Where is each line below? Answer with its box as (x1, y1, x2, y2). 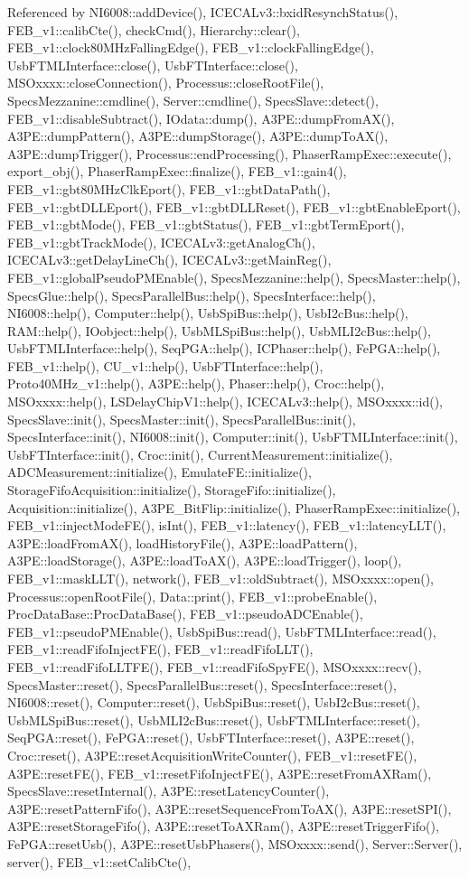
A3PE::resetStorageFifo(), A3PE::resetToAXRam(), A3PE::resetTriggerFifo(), (7, 817, 439, 836)
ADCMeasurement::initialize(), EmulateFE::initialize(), (7, 462, 312, 481)
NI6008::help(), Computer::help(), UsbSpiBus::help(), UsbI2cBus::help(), (7, 304, 408, 322)
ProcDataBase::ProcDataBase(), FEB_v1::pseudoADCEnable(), (7, 604, 363, 623)
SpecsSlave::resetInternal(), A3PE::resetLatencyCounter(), (7, 781, 330, 800)
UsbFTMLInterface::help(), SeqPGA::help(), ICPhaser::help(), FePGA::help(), (7, 339, 441, 358)
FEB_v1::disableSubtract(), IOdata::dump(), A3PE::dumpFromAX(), (7, 108, 395, 127)
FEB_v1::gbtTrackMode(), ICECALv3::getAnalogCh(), (7, 232, 315, 251)
